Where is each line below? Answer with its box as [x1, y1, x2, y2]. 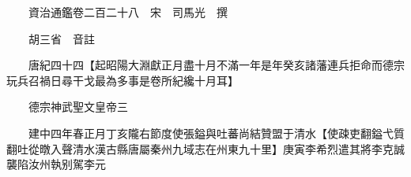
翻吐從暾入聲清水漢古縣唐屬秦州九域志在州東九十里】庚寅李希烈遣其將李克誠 [6, 140, 405, 157]
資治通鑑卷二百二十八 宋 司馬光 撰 [28, 4, 228, 20]
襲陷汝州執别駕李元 [6, 156, 106, 172]
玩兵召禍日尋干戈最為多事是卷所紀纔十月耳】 [6, 72, 239, 88]
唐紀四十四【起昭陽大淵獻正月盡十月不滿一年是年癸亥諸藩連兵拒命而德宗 [28, 57, 405, 73]
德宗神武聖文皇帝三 [28, 98, 128, 115]
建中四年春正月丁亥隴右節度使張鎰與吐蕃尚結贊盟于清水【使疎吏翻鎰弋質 [28, 124, 405, 141]
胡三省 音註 [28, 30, 95, 46]
